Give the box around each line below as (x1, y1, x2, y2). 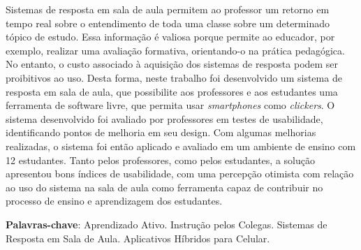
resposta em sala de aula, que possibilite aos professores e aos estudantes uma (6, 84, 338, 98)
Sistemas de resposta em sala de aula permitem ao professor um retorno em (6, 2, 330, 16)
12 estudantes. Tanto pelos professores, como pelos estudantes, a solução (6, 152, 315, 167)
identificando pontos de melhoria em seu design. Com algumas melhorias (6, 125, 316, 140)
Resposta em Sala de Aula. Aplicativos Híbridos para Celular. (6, 230, 270, 245)
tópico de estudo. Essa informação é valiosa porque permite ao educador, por (6, 29, 335, 44)
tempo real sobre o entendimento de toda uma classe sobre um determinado (6, 15, 330, 30)
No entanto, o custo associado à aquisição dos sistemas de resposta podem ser (6, 57, 339, 71)
